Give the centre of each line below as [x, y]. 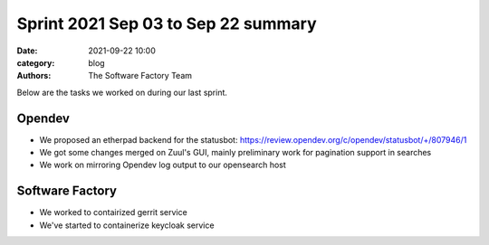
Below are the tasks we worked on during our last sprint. [122, 92]
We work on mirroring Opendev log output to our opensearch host [163, 165]
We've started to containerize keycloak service [127, 225]
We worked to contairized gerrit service [113, 212]
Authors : [34, 76]
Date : [27, 51]
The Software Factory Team [140, 76]
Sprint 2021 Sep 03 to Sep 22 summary [167, 24]
